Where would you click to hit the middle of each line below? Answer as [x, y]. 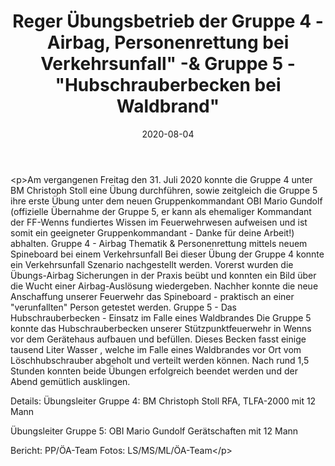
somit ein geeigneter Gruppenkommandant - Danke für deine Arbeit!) [152, 232]
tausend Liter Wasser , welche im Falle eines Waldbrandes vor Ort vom [156, 349]
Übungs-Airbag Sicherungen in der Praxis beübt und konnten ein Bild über [163, 275]
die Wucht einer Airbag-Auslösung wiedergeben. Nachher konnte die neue [164, 286]
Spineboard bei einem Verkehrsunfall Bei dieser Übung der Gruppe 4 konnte [167, 254]
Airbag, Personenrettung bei [168, 42]
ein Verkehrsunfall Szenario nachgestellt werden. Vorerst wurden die [152, 264]
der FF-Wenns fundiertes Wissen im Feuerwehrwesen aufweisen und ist [159, 222]
